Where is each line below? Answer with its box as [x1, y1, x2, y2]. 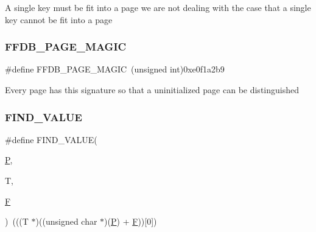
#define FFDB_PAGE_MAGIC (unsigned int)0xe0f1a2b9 [5, 63, 225, 76]
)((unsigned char [35, 215, 97, 228]
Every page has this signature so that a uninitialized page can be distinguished [5, 83, 299, 96]
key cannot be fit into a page [5, 13, 113, 26]
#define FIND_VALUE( [5, 133, 97, 146]
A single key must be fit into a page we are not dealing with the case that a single [5, 1, 311, 13]
